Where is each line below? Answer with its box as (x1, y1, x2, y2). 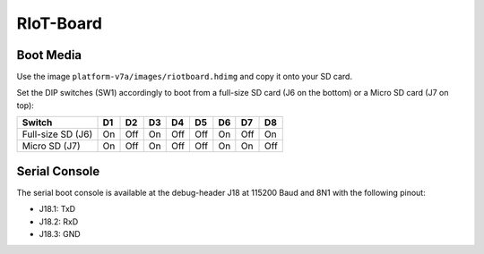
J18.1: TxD (39, 204, 76, 215)
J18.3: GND (39, 228, 81, 239)
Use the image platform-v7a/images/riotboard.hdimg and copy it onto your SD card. (16, 72, 353, 82)
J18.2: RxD (39, 216, 79, 227)
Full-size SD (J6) (22, 128, 93, 140)
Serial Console (16, 164, 100, 179)
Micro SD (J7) (22, 140, 81, 152)
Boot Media (16, 47, 82, 63)
